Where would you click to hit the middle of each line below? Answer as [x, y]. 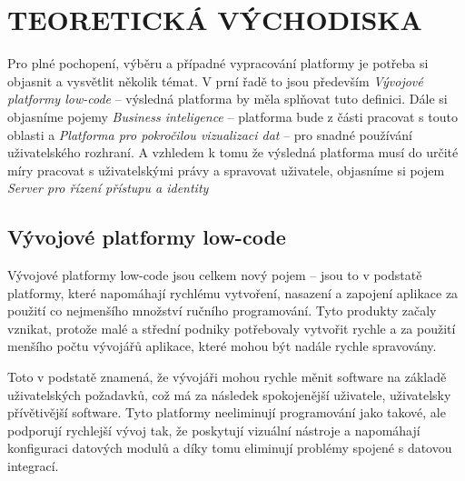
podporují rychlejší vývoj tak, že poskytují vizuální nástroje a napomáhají [214, 430]
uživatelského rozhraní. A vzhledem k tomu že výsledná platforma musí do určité [233, 152]
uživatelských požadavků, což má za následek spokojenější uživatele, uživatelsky [229, 394]
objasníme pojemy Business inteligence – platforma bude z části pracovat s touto [232, 116]
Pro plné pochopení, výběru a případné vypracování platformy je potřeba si [218, 63]
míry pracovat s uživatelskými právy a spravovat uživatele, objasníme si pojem [226, 170]
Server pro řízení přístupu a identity [108, 188]
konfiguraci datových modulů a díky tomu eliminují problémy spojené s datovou [230, 448]
